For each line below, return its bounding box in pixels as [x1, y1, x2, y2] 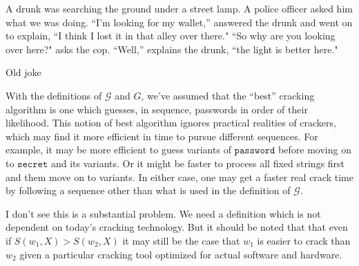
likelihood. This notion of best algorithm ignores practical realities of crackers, [6, 115, 336, 130]
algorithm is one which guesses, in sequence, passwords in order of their [6, 102, 308, 116]
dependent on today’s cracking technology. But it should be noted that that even [6, 220, 348, 234]
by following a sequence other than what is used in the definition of [6, 183, 291, 198]
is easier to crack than [257, 233, 351, 247]
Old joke [6, 65, 41, 79]
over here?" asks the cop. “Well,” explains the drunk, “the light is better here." [6, 41, 338, 56]
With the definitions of [6, 88, 102, 102]
